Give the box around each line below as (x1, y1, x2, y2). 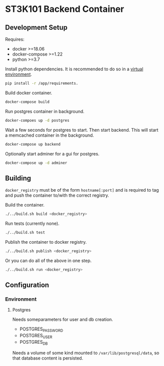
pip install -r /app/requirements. (5, 81, 79, 86)
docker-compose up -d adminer (5, 160, 68, 165)
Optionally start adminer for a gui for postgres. (5, 151, 100, 157)
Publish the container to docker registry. (5, 239, 87, 245)
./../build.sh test (5, 230, 45, 235)
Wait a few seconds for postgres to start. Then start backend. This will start (5, 127, 159, 133)
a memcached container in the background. (5, 132, 94, 138)
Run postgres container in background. (5, 108, 85, 114)
